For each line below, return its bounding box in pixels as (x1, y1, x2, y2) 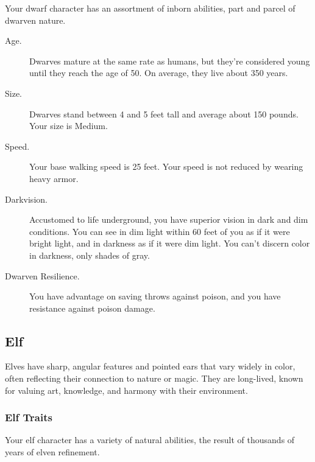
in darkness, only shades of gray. (29, 248, 150, 261)
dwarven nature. (5, 13, 66, 26)
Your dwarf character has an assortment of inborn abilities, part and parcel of (5, 2, 296, 14)
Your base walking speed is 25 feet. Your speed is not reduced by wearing (29, 160, 303, 173)
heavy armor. (29, 172, 79, 184)
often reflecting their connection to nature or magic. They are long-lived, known (5, 372, 303, 385)
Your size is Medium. (29, 119, 108, 132)
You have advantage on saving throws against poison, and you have (29, 290, 281, 303)
